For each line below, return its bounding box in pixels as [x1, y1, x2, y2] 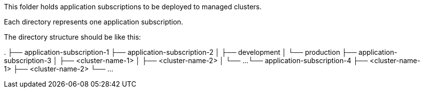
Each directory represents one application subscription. [4, 18, 184, 26]
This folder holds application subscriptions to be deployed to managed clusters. [4, 2, 262, 11]
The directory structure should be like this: [4, 33, 141, 41]
